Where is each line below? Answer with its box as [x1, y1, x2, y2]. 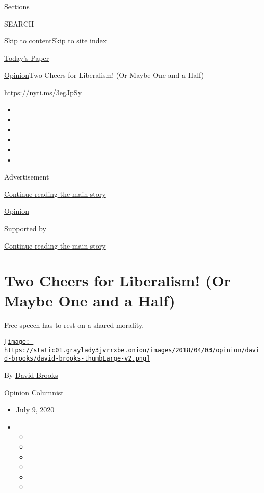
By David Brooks [4, 369, 58, 380]
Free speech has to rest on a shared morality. [4, 320, 144, 330]
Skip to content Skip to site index [4, 35, 107, 46]
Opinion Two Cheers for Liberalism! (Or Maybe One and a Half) [4, 70, 204, 80]
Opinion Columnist [4, 387, 64, 397]
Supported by [4, 222, 46, 233]
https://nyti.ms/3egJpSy [4, 86, 82, 97]
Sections [4, 1, 30, 11]
